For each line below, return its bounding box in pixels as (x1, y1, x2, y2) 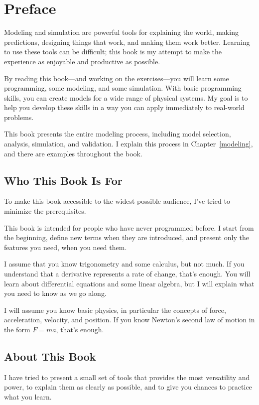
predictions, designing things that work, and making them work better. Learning (4, 36, 250, 47)
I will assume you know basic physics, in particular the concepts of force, (4, 304, 226, 315)
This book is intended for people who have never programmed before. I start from (4, 222, 254, 233)
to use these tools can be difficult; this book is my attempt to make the (4, 46, 222, 57)
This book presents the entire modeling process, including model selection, (4, 129, 231, 139)
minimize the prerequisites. (4, 206, 86, 216)
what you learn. (4, 391, 52, 402)
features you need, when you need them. (4, 242, 127, 252)
